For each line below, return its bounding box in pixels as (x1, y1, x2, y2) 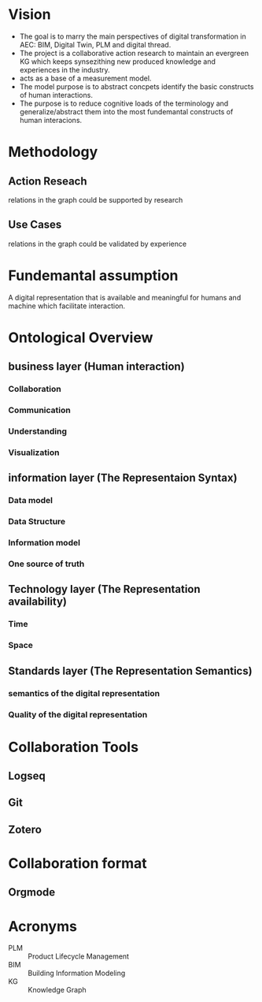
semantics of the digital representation (8, 687, 160, 698)
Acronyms (8, 917, 77, 935)
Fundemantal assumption (8, 266, 179, 285)
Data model (8, 495, 54, 506)
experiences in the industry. (19, 65, 110, 74)
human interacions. (19, 115, 83, 125)
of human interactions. (19, 90, 93, 99)
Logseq (8, 769, 46, 783)
